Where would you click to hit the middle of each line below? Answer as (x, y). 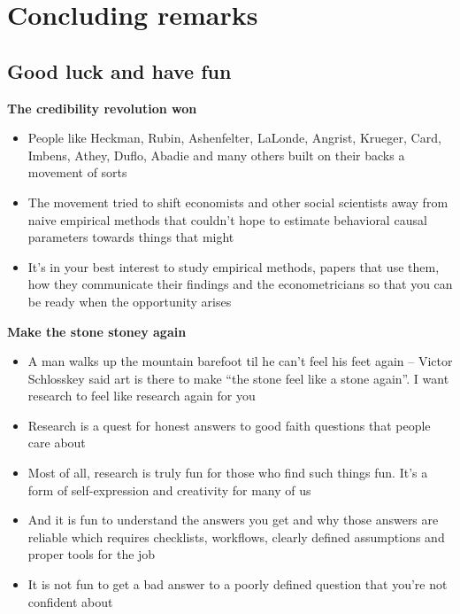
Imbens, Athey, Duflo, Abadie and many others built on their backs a (216, 155)
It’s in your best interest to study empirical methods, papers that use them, (234, 266)
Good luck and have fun (119, 70)
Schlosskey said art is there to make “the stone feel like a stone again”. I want (238, 378)
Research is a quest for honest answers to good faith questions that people (229, 425)
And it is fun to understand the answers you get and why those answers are (233, 520)
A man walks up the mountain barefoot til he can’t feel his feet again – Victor (240, 361)
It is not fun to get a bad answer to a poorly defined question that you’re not (238, 584)
